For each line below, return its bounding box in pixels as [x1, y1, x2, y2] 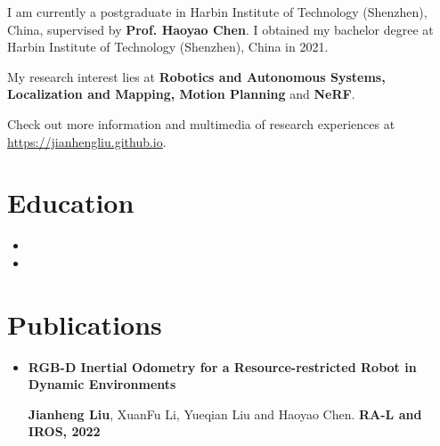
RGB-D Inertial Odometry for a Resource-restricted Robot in [28, 357, 417, 376]
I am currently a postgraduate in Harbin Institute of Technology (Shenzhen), [7, 3, 428, 20]
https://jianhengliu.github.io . [7, 132, 167, 150]
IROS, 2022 [28, 422, 101, 441]
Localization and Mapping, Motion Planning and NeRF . [7, 85, 355, 103]
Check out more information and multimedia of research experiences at [7, 114, 395, 133]
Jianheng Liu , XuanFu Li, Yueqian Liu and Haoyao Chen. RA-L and [28, 404, 422, 423]
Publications [7, 305, 162, 342]
